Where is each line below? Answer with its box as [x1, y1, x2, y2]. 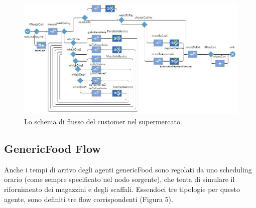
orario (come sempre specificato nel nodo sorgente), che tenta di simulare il [4, 174, 235, 184]
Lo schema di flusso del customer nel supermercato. [24, 116, 182, 127]
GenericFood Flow [4, 141, 101, 156]
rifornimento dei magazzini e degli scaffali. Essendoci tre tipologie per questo [4, 184, 240, 194]
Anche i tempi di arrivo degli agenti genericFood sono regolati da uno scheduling [4, 164, 252, 174]
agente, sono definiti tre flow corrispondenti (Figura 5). [4, 193, 173, 204]
